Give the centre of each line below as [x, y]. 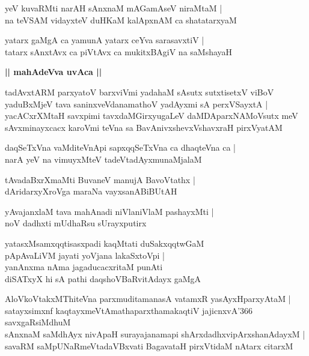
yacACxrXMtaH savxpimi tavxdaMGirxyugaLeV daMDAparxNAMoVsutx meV [151, 116]
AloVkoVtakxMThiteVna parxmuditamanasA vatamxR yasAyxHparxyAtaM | [148, 299]
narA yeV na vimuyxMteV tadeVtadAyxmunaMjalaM [103, 159]
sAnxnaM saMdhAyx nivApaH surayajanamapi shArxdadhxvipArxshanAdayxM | [155, 334]
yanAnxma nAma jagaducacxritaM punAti [84, 267]
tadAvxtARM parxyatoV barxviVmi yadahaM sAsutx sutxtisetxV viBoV [139, 92]
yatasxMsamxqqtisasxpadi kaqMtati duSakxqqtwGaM [105, 243]
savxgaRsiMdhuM [38, 322]
